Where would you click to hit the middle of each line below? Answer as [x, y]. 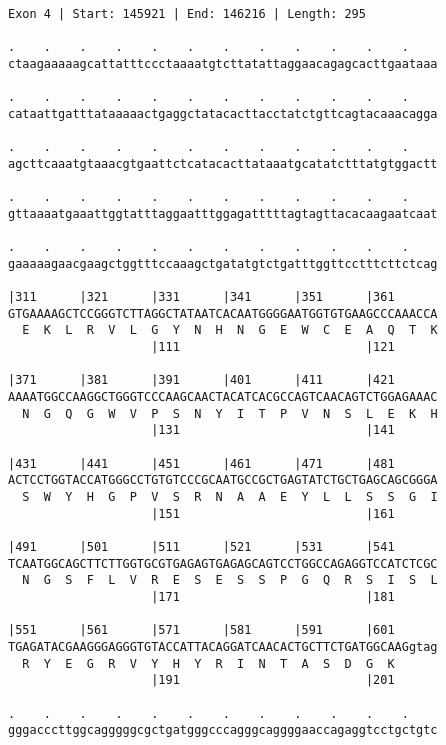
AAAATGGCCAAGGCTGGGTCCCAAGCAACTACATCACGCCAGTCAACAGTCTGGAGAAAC [223, 397]
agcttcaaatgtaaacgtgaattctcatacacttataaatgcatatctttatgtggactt [223, 163]
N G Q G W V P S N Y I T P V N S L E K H [230, 413]
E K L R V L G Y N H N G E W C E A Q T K [230, 330]
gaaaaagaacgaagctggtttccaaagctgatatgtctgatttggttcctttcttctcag [223, 263]
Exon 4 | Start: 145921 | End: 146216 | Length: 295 [187, 14]
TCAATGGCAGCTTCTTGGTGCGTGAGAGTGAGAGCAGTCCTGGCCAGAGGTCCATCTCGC [223, 563]
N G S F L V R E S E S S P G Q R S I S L [230, 580]
